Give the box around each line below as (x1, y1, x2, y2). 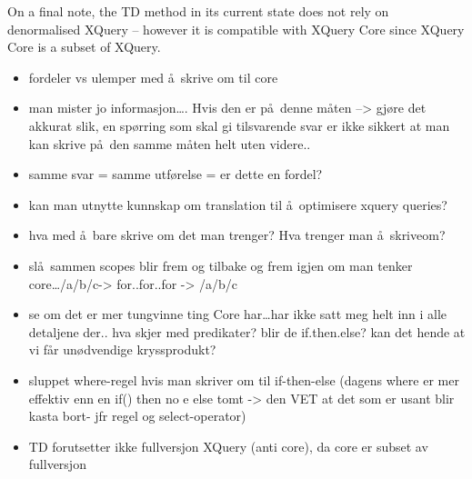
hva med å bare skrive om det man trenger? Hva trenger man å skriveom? (28, 225, 446, 244)
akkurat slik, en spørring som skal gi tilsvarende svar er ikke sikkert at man (28, 115, 450, 135)
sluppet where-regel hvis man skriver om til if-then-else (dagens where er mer (28, 370, 459, 389)
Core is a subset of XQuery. (7, 37, 161, 56)
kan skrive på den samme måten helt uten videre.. (28, 134, 311, 153)
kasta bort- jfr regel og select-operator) (28, 406, 246, 425)
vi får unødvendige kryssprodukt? (28, 340, 216, 359)
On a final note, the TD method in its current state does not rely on (7, 2, 389, 20)
